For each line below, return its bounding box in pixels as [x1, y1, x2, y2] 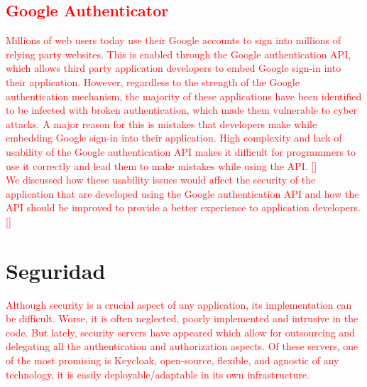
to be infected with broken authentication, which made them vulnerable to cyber [6, 102, 358, 117]
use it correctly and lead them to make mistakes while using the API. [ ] [6, 158, 317, 173]
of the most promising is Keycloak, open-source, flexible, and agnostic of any [6, 353, 339, 368]
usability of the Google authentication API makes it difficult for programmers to [6, 144, 356, 159]
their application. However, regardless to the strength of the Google [6, 74, 300, 89]
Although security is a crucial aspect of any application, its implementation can [6, 297, 352, 312]
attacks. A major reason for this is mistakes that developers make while [6, 116, 317, 131]
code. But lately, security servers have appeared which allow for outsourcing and [6, 324, 355, 339]
